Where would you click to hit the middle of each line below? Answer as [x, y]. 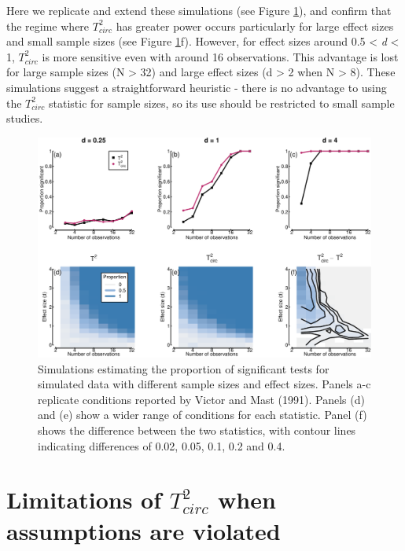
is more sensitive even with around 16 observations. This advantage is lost [220, 56]
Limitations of [84, 500]
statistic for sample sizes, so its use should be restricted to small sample [222, 103]
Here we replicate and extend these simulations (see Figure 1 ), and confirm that [199, 10]
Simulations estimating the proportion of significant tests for [184, 368]
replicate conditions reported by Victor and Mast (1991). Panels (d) [201, 399]
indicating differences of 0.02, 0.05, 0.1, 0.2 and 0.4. [162, 445]
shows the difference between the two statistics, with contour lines [197, 430]
